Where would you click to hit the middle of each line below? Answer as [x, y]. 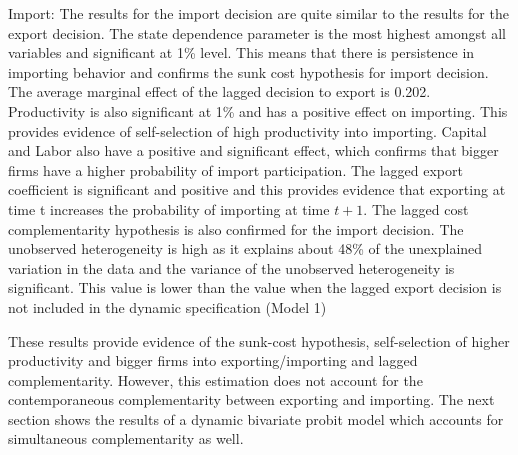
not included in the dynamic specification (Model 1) [167, 306]
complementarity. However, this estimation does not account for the [215, 379]
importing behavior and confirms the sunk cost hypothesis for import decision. [248, 71]
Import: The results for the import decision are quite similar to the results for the [258, 13]
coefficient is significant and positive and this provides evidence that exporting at [257, 189]
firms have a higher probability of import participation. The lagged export [235, 169]
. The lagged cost [416, 208]
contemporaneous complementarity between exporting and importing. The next [251, 399]
